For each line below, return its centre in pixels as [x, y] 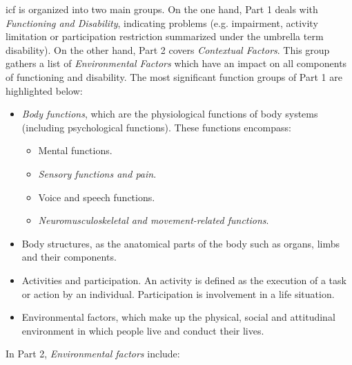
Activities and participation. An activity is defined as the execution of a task [184, 280]
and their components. [69, 257]
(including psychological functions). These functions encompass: [156, 127]
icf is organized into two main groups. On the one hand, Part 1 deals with [162, 9]
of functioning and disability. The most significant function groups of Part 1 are [174, 76]
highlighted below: [44, 90]
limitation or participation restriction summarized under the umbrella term [165, 36]
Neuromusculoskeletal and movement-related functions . [154, 220]
